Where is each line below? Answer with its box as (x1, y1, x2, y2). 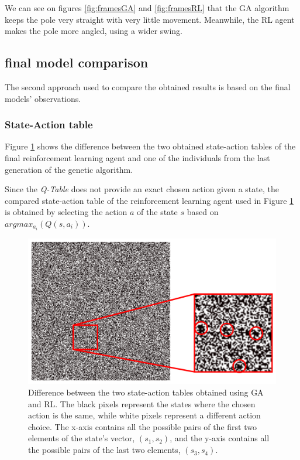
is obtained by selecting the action (5, 206, 127, 218)
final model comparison (5, 53, 149, 71)
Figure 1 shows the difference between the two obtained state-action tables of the (5, 140, 296, 152)
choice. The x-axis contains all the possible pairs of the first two (28, 420, 257, 432)
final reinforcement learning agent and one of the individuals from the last (5, 151, 270, 163)
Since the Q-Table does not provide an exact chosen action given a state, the (5, 183, 279, 195)
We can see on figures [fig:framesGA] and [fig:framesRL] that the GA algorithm (5, 2, 289, 13)
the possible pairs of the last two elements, (28, 444, 181, 456)
